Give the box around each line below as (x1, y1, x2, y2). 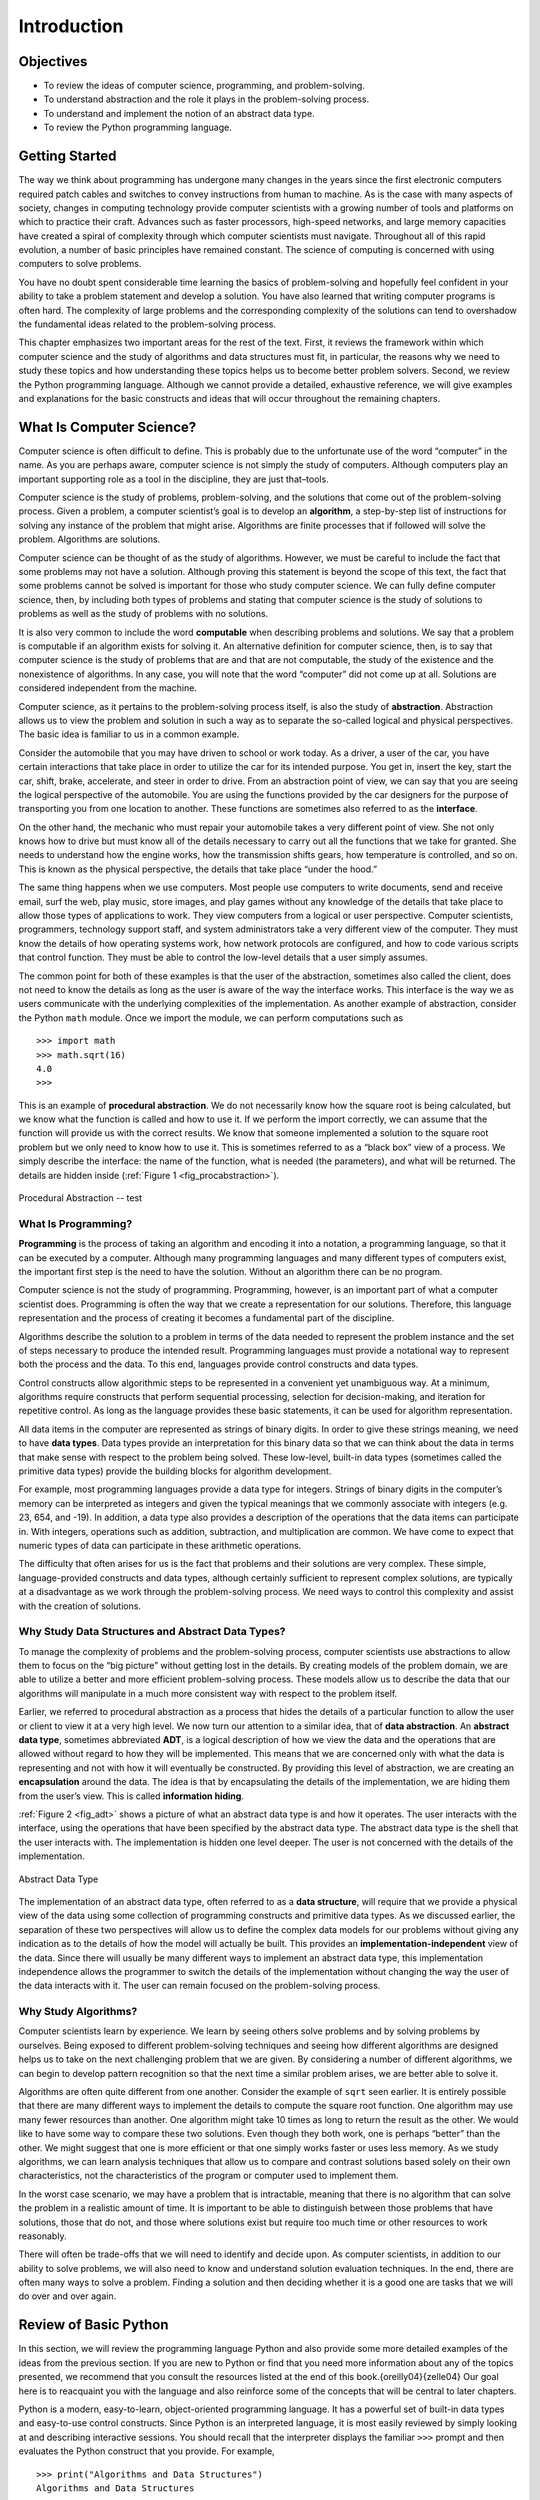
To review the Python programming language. (43, 121, 232, 134)
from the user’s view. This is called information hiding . (18, 1790, 245, 1802)
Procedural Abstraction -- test (18, 1192, 143, 1204)
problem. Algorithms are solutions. (18, 533, 161, 545)
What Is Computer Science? (18, 418, 197, 435)
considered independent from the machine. (18, 682, 197, 694)
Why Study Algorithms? (18, 2005, 138, 2019)
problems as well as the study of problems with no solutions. (18, 608, 269, 620)
